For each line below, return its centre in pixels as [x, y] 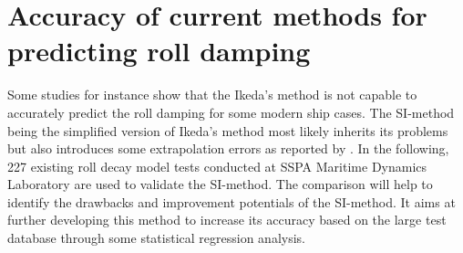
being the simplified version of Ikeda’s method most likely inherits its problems [228, 130]
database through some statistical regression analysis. [156, 238]
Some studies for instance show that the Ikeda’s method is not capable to [212, 95]
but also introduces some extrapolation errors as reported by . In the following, [228, 148]
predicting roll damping [159, 51]
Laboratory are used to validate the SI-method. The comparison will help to [220, 184]
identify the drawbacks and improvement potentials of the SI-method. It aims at [231, 201]
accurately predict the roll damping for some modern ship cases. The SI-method [231, 112]
